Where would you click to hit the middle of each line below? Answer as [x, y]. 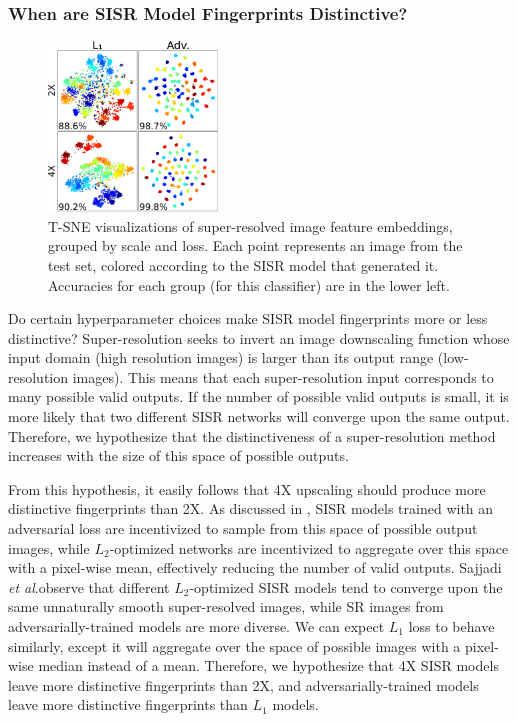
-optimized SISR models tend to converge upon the [346, 586]
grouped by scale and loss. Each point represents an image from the [255, 245]
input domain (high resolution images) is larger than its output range [221, 357]
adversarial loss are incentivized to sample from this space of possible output [243, 528]
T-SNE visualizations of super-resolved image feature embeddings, [250, 225]
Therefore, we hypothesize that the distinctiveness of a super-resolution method [252, 435]
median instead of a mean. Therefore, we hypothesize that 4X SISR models [268, 665]
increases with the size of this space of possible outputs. [178, 455]
